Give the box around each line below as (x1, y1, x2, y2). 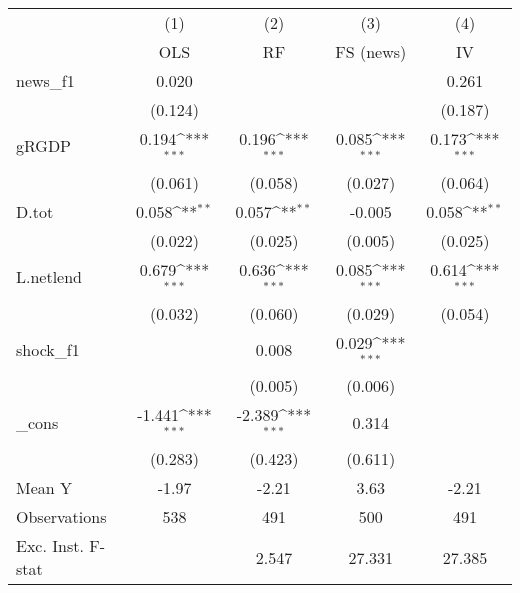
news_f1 (16, 69, 75, 92)
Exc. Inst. (16, 534, 84, 558)
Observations (16, 505, 107, 529)
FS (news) (335, 40, 407, 63)
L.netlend (16, 265, 83, 289)
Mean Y (16, 476, 73, 500)
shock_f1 (16, 337, 80, 361)
